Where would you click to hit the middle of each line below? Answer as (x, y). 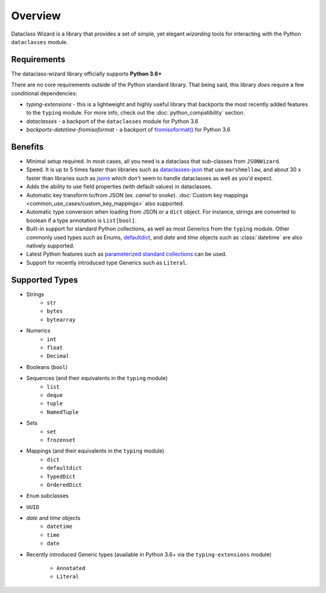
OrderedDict (64, 485)
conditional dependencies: (44, 93)
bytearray (61, 319)
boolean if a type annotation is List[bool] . (81, 220)
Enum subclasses (47, 496)
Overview (36, 16)
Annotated (71, 568)
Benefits (27, 147)
